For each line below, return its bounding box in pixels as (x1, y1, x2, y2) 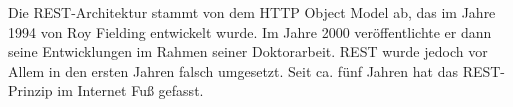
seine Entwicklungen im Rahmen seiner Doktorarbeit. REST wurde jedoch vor (8, 41, 488, 62)
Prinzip (8, 80, 53, 101)
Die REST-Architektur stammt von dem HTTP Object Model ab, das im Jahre (8, 2, 496, 22)
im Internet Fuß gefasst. (57, 80, 204, 101)
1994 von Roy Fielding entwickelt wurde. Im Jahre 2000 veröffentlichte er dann (8, 21, 492, 42)
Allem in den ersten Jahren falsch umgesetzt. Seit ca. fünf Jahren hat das (8, 60, 458, 81)
